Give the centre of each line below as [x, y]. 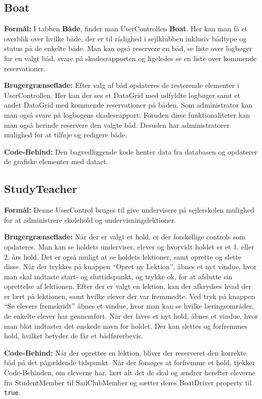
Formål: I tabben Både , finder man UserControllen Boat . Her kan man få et [126, 29]
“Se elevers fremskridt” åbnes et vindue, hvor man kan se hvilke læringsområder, [129, 306]
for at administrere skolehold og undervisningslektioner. [90, 219]
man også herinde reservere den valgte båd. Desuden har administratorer [117, 124]
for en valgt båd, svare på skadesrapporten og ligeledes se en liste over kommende [130, 58]
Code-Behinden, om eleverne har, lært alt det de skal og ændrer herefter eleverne [130, 372]
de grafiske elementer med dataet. [56, 161]
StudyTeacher [41, 189]
